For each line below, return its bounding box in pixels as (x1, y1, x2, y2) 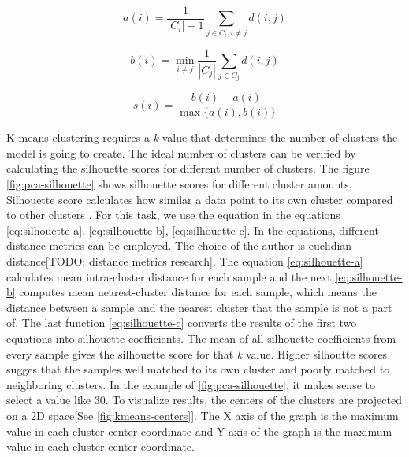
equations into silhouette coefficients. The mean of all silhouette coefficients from (6, 330, 396, 347)
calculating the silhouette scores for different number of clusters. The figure (6, 160, 370, 176)
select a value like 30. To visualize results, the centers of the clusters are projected (6, 392, 402, 408)
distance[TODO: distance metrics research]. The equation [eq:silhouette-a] (6, 253, 363, 269)
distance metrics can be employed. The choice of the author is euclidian (6, 237, 352, 254)
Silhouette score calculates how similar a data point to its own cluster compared (6, 191, 393, 207)
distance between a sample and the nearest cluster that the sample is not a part (6, 299, 392, 315)
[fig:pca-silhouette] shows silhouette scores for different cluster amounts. (6, 176, 352, 192)
